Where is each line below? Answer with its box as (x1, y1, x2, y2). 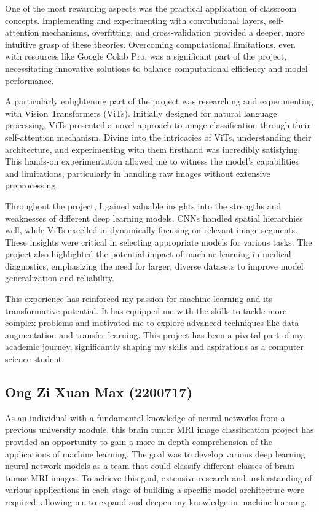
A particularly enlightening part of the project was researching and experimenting (5, 95, 313, 107)
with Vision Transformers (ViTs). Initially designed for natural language (5, 106, 277, 119)
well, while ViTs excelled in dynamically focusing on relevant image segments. (5, 223, 297, 236)
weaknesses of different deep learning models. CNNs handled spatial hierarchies (5, 211, 303, 224)
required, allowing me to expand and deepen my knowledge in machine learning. (5, 495, 307, 508)
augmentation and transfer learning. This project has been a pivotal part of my (5, 328, 304, 341)
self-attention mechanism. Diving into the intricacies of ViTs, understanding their (5, 130, 312, 143)
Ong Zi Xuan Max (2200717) (5, 382, 192, 401)
